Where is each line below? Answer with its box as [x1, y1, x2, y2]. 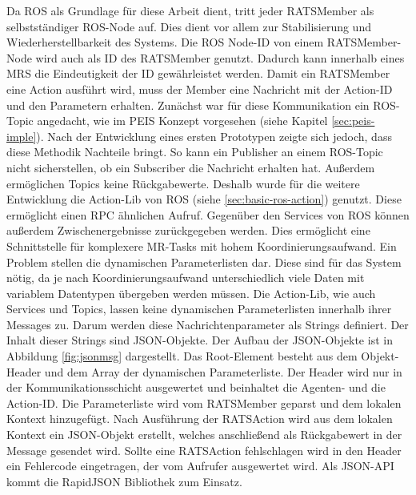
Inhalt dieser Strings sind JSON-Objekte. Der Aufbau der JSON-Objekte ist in [6, 332, 393, 348]
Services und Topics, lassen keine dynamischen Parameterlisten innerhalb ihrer [6, 300, 392, 317]
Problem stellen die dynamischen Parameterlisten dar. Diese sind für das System [6, 253, 402, 270]
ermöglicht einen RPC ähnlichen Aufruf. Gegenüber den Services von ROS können [6, 206, 410, 223]
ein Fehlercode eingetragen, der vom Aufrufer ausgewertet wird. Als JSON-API [6, 457, 394, 474]
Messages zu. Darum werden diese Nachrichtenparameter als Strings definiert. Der [6, 316, 409, 332]
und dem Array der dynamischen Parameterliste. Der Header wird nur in [44, 363, 402, 380]
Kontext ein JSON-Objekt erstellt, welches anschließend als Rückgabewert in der [6, 426, 402, 443]
